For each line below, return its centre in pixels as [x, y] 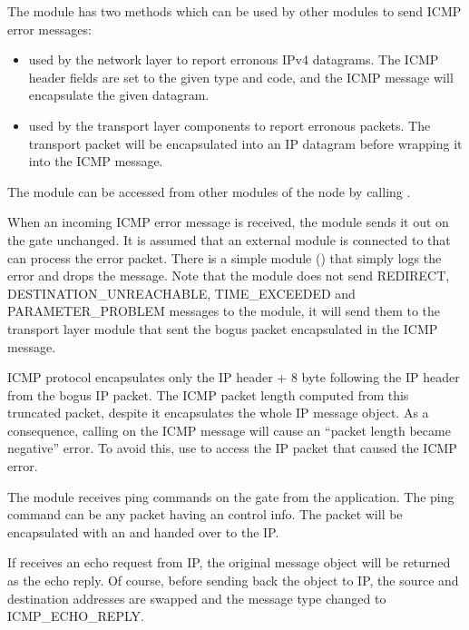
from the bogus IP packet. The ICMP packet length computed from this [208, 394]
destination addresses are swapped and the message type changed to [197, 598]
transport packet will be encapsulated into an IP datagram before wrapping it [245, 143]
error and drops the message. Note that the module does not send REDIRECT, [229, 276]
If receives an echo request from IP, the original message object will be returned [229, 562]
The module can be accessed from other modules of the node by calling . [209, 191]
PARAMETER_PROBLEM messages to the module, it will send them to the [224, 311]
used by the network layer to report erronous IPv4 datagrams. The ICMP [234, 59]
